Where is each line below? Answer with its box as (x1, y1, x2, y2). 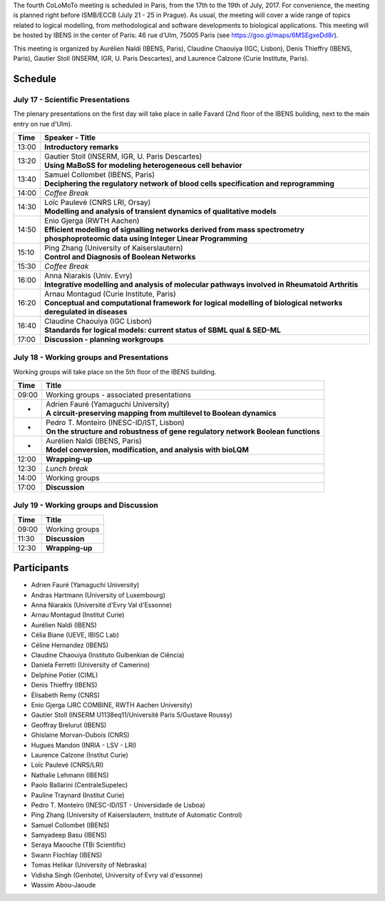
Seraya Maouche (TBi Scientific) (31, 840, 126, 850)
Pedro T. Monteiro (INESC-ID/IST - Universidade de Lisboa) (31, 800, 206, 809)
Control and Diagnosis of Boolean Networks (43, 252, 196, 262)
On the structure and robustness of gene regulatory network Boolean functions (46, 427, 320, 437)
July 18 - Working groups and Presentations (13, 352, 169, 362)
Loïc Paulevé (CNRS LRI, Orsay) (43, 197, 151, 207)
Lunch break (46, 464, 88, 474)
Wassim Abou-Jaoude (31, 881, 96, 890)
